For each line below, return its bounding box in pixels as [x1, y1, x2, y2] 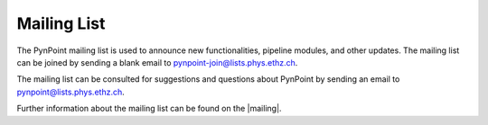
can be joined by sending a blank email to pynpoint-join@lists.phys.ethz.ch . [16, 57, 298, 67]
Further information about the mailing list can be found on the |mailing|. [16, 103, 282, 114]
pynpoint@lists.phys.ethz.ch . [16, 86, 126, 97]
